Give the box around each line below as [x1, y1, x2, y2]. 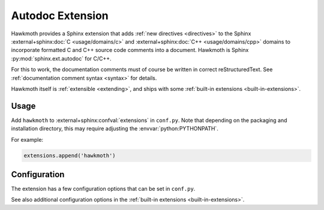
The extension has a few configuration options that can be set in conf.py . [11, 185, 196, 193]
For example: [11, 136, 44, 143]
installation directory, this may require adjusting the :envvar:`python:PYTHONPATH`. [11, 125, 218, 132]
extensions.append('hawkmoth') [23, 152, 116, 159]
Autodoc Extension [11, 9, 109, 22]
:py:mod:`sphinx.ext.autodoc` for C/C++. [11, 54, 112, 62]
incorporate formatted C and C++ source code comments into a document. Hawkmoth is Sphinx [11, 47, 249, 54]
